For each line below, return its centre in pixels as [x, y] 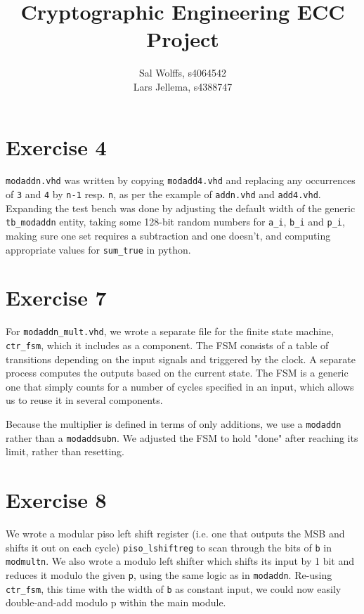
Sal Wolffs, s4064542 [183, 73]
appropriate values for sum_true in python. [98, 249]
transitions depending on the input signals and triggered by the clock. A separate [181, 359]
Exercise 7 [56, 298]
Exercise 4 [56, 146]
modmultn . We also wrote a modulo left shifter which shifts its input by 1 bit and [180, 561]
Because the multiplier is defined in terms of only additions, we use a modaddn [174, 424]
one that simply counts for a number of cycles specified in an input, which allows [180, 386]
